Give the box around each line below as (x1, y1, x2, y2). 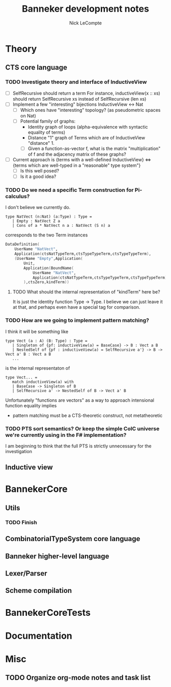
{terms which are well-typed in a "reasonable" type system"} (12, 162, 141, 168)
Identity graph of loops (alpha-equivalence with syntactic (27, 124, 149, 130)
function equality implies (5, 402, 57, 408)
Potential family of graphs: (20, 118, 76, 124)
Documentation (5, 630, 73, 641)
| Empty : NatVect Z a (12, 219, 60, 224)
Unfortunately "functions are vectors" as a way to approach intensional (5, 397, 154, 403)
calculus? (5, 193, 30, 200)
